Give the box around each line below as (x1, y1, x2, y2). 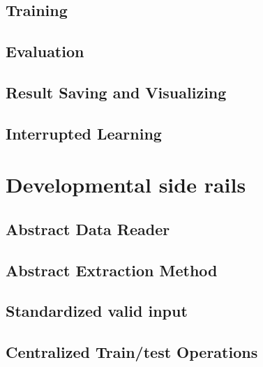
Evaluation (6, 40, 84, 62)
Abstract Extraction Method (6, 259, 218, 280)
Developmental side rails (6, 170, 246, 199)
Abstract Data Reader (6, 218, 170, 239)
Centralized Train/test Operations (6, 341, 258, 363)
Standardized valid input (6, 300, 188, 322)
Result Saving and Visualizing (6, 81, 227, 103)
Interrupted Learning (6, 122, 162, 144)
